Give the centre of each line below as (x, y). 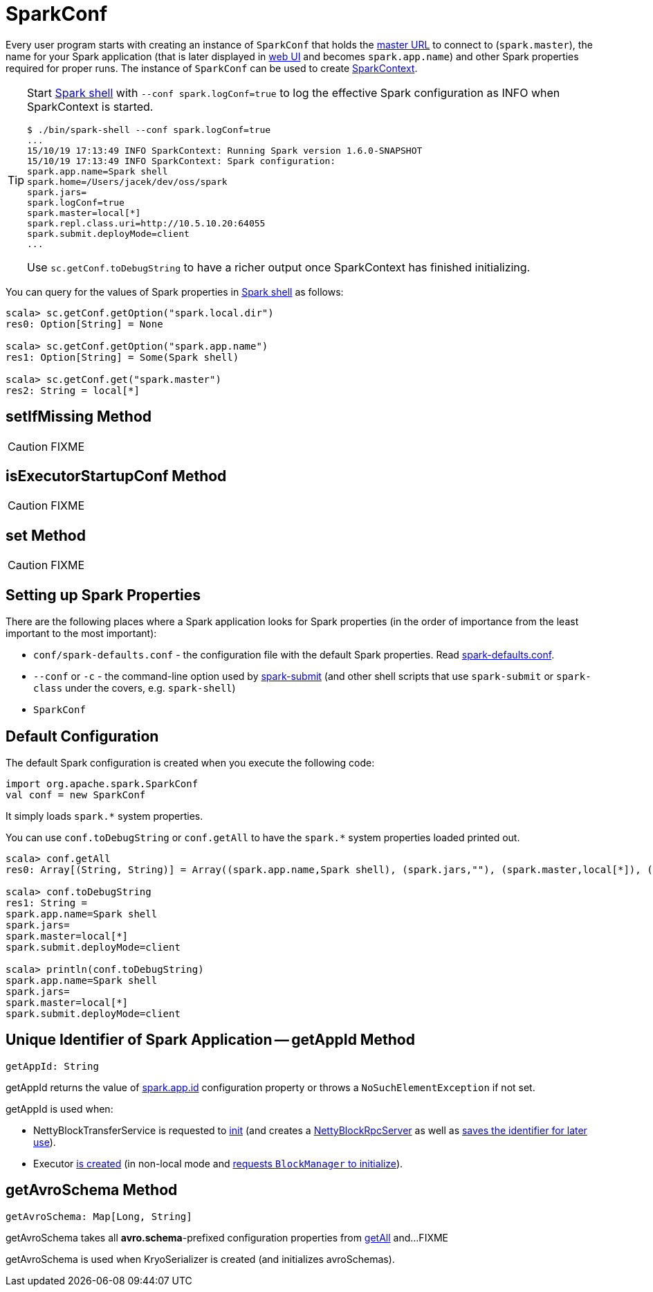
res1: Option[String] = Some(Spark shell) (122, 357)
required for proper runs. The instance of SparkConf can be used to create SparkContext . (212, 68)
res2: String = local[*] (73, 390)
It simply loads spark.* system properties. (104, 816)
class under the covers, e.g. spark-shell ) (135, 688)
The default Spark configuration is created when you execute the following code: (190, 762)
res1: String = (47, 903)
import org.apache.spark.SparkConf (102, 783)
